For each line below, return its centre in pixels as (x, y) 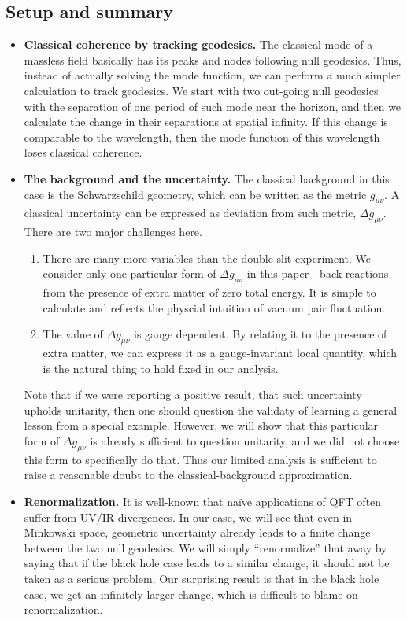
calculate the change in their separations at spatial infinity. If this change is (206, 122)
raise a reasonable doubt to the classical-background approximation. (188, 475)
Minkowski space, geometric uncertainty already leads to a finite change (197, 532)
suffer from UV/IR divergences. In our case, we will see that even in (188, 517)
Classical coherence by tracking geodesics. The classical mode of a (198, 44)
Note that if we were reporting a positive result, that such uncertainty (193, 395)
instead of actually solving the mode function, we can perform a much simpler (212, 75)
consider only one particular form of (129, 273)
